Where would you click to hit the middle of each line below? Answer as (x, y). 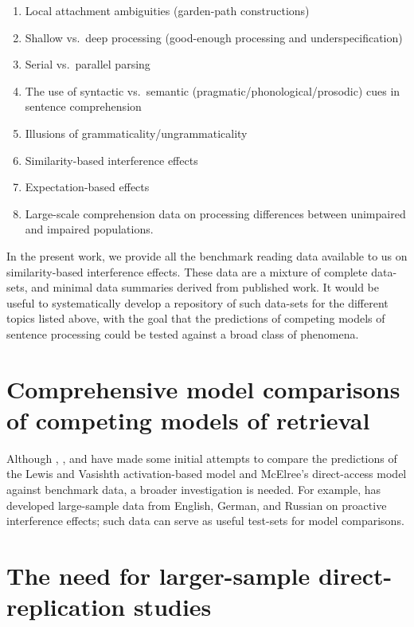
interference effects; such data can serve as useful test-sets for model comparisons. (205, 521)
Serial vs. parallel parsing (88, 64)
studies (172, 607)
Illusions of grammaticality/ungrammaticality (136, 133)
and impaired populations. (89, 229)
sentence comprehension (83, 106)
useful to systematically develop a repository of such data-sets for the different (197, 302)
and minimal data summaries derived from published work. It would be (205, 287)
